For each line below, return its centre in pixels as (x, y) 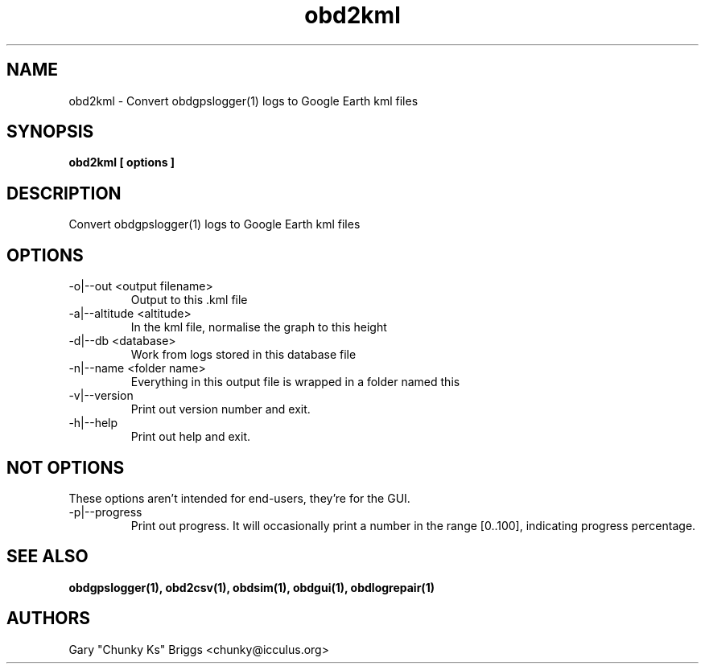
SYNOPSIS (50, 132)
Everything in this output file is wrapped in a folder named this (295, 382)
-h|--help (93, 423)
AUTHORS (49, 619)
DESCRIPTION (64, 193)
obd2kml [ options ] (122, 162)
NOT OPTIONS (66, 467)
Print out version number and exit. (221, 409)
